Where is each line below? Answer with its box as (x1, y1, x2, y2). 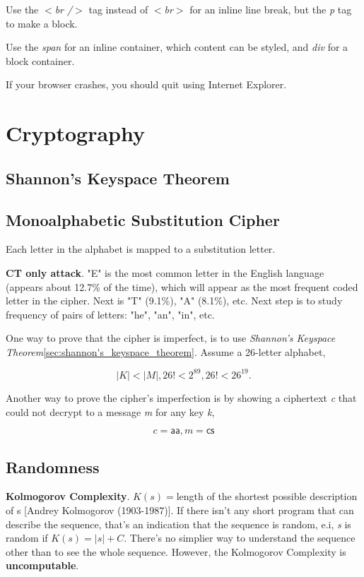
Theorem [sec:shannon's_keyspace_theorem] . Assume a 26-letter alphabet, (6, 344, 326, 359)
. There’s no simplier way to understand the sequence (124, 530, 356, 545)
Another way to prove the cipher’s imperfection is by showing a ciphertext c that (6, 390, 357, 405)
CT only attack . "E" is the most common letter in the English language (6, 265, 324, 280)
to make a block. (6, 16, 78, 30)
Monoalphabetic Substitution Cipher (6, 208, 280, 230)
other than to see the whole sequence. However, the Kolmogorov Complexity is (6, 544, 346, 559)
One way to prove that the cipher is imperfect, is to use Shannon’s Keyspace (6, 331, 336, 345)
